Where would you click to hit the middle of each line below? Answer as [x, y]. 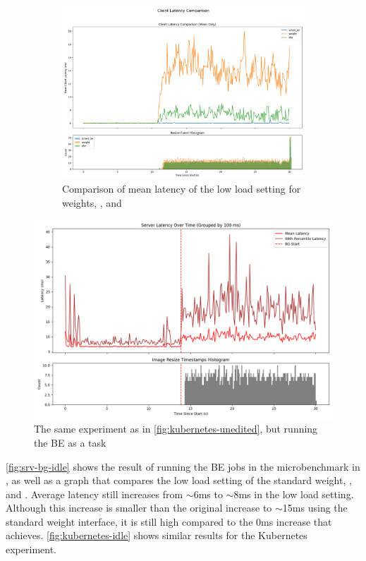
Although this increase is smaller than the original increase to [139, 508]
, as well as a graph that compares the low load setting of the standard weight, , [179, 480]
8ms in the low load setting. [294, 494]
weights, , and [92, 202]
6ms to [208, 494]
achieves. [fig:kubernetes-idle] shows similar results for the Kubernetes [157, 535]
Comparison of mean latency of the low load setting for [182, 189]
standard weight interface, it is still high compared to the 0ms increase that [169, 521]
